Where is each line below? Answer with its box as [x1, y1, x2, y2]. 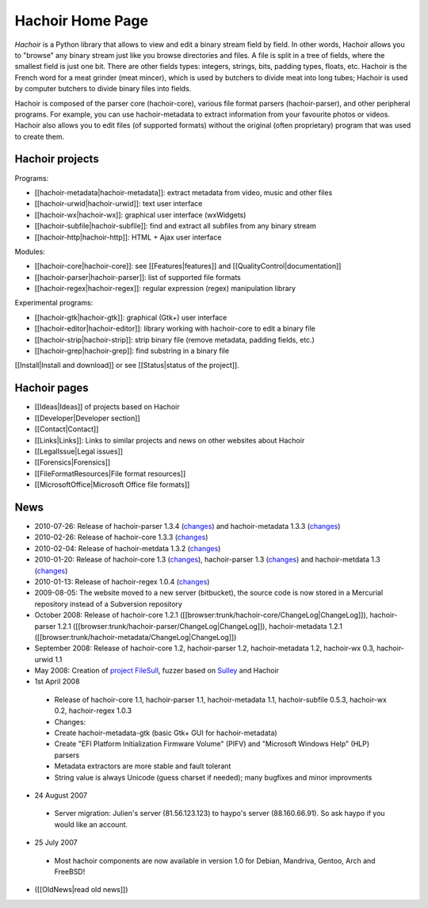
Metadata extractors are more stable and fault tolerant [54, 761, 231, 771]
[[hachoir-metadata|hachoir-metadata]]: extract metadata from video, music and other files [34, 187, 333, 197]
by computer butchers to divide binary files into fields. [14, 84, 192, 94]
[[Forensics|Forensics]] [34, 458, 111, 467]
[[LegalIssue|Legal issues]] [34, 446, 123, 456]
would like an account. [54, 819, 128, 829]
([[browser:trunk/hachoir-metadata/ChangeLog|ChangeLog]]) [34, 632, 237, 642]
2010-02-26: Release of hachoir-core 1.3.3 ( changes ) [34, 532, 208, 542]
